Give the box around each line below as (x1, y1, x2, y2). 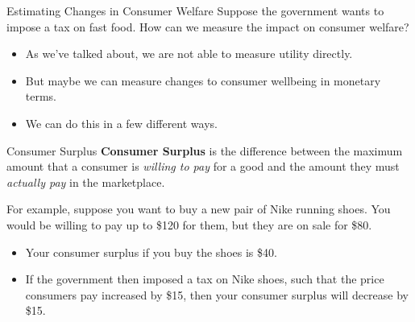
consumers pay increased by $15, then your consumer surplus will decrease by (25, 286, 409, 303)
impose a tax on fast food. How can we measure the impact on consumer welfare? (6, 18, 409, 35)
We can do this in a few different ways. (25, 114, 218, 131)
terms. (25, 88, 57, 105)
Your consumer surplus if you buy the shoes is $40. (25, 243, 277, 260)
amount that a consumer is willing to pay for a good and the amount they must (6, 158, 400, 175)
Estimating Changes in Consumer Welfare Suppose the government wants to (6, 2, 384, 19)
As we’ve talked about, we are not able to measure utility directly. (25, 45, 353, 62)
